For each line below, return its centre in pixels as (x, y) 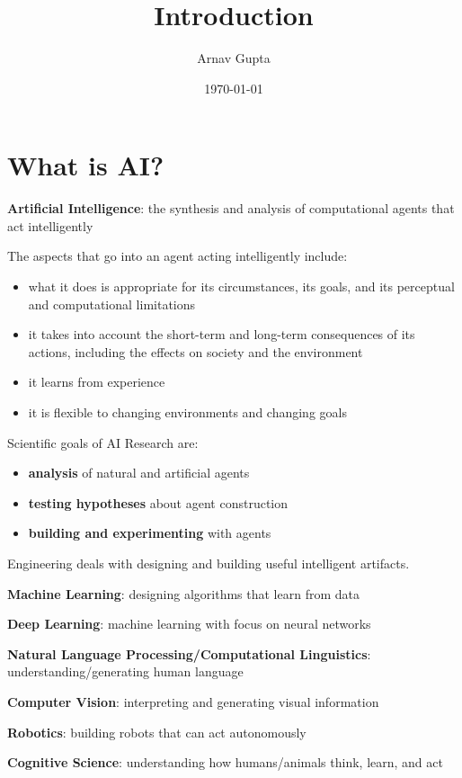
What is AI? (86, 165)
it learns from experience (97, 382)
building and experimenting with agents (150, 533)
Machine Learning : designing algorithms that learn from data (183, 593)
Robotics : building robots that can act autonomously (157, 732)
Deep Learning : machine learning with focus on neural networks (189, 624)
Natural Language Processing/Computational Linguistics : (189, 653)
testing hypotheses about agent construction (158, 502)
